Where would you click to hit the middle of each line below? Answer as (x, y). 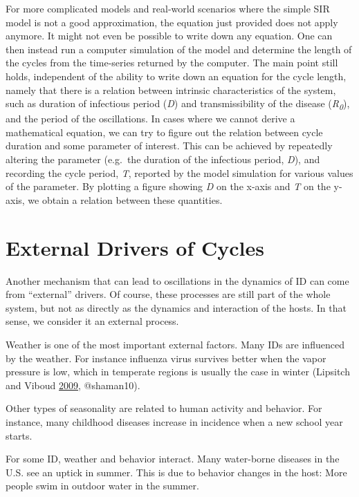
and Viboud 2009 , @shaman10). (73, 385)
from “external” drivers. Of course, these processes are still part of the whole (168, 294)
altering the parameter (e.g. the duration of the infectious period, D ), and (163, 159)
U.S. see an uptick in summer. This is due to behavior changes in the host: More (176, 472)
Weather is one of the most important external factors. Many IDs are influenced (175, 344)
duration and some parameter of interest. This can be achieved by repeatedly (169, 146)
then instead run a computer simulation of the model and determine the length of (179, 49)
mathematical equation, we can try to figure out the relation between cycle (164, 132)
